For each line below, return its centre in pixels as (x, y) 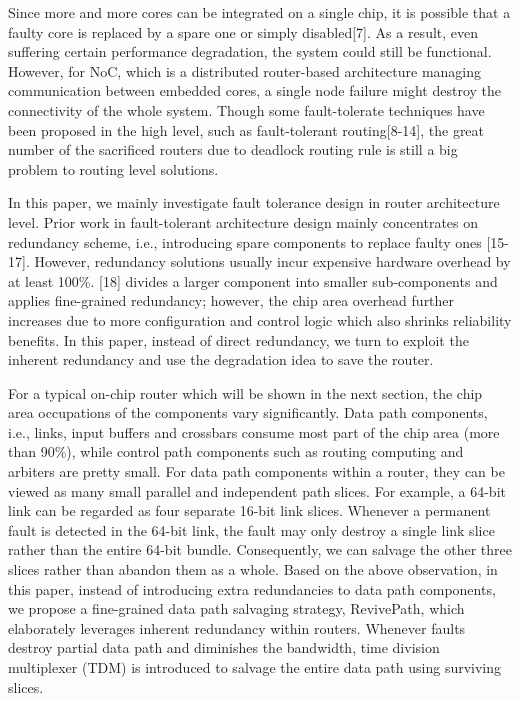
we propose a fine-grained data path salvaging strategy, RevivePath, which (236, 608)
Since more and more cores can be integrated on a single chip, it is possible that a (259, 12)
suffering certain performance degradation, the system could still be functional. (250, 51)
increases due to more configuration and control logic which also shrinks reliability (260, 319)
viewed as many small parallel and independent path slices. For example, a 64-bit (257, 490)
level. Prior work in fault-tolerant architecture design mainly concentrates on (243, 221)
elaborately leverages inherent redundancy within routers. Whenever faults (237, 627)
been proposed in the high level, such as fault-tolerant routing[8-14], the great (246, 129)
